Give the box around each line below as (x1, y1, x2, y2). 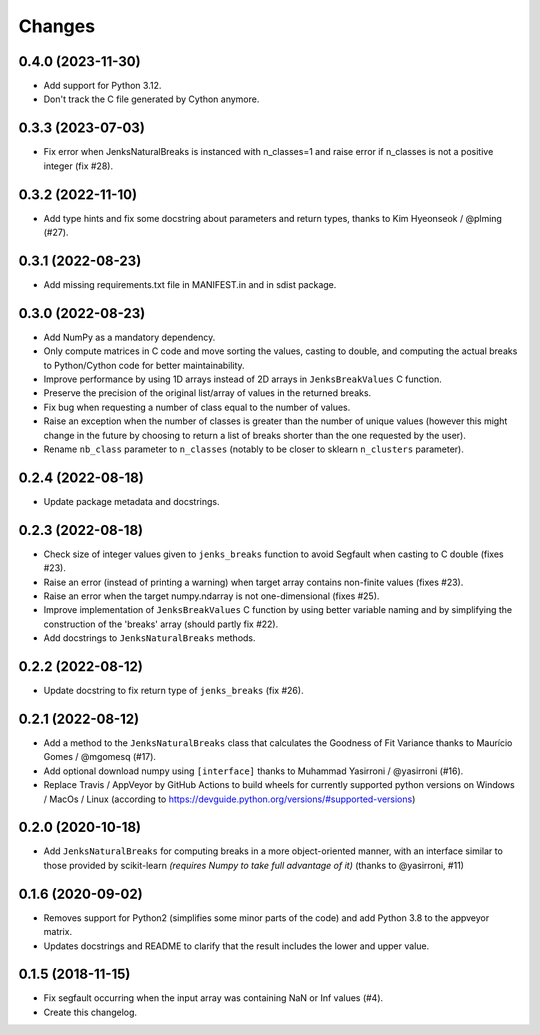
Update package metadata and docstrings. (43, 495, 220, 507)
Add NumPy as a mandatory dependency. (43, 331, 216, 343)
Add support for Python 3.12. (43, 80, 162, 92)
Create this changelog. (43, 1006, 138, 1018)
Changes (18, 15, 95, 37)
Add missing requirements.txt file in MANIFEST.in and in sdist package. (43, 278, 337, 290)
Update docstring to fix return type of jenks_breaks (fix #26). (43, 685, 304, 697)
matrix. (43, 926, 73, 938)
